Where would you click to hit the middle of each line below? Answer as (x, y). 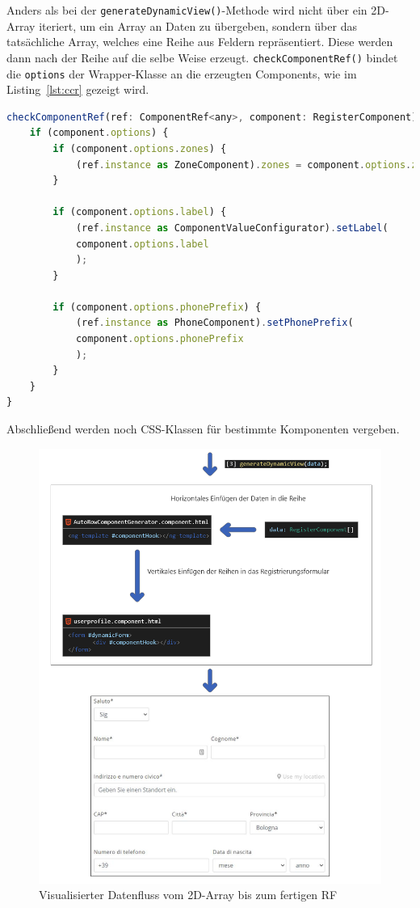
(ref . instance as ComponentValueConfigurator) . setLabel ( (232, 228)
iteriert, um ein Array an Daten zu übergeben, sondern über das (198, 25)
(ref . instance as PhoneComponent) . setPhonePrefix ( (214, 323)
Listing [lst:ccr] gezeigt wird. (78, 89)
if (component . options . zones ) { (140, 148)
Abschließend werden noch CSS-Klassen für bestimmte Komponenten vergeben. (203, 429)
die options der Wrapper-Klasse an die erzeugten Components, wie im (182, 73)
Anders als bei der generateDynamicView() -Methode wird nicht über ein (187, 10)
